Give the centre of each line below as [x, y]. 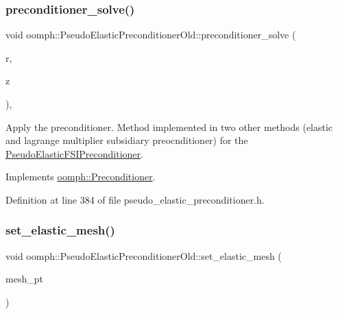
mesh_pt [24, 279]
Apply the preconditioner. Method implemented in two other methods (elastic [169, 126]
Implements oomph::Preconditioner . [81, 177]
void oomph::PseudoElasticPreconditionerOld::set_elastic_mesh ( [144, 255]
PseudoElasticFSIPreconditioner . [74, 153]
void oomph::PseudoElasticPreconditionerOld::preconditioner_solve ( [151, 35]
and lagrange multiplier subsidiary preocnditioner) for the [127, 140]
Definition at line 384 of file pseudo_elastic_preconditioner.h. [135, 199]
